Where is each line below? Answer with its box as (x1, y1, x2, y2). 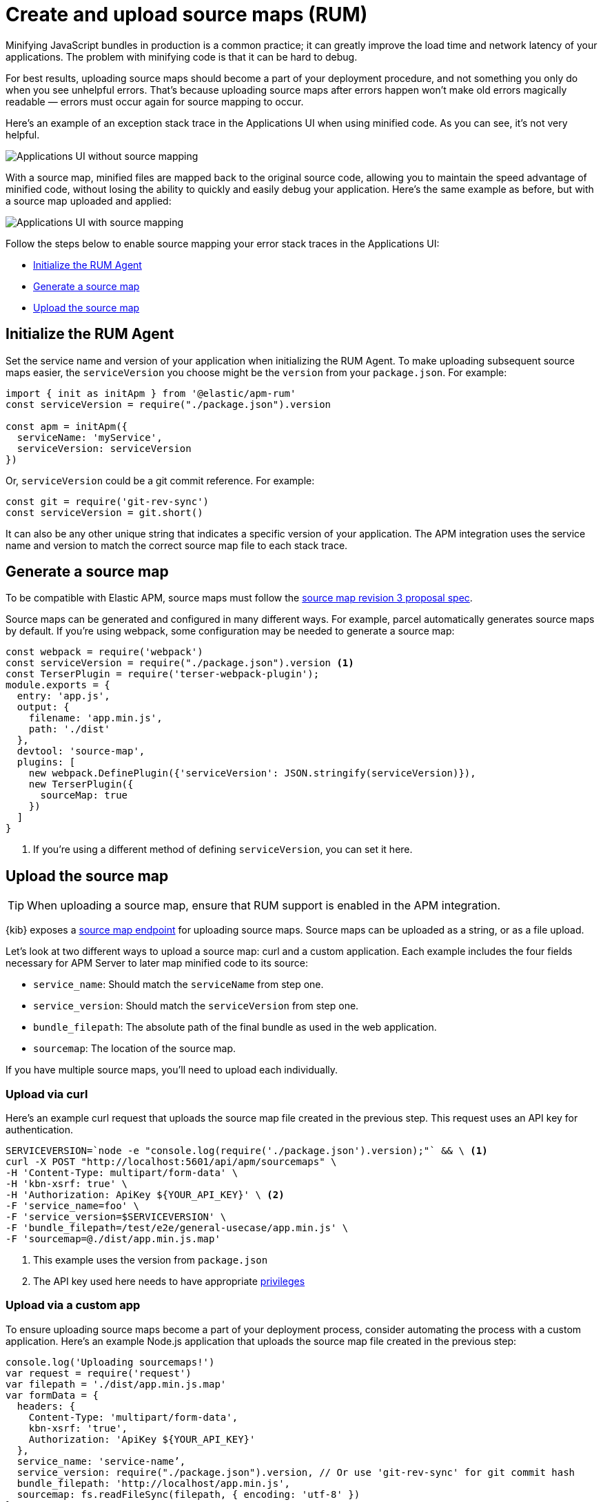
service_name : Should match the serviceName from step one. (33, 978, 324, 991)
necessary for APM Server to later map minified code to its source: (6, 957, 309, 969)
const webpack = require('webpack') (6, 646, 203, 658)
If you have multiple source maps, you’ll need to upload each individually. (6, 1064, 338, 1076)
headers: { (17, 1400, 76, 1412)
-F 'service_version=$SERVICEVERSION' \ (6, 1211, 227, 1223)
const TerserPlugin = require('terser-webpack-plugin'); (6, 668, 320, 680)
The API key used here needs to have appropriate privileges (33, 1275, 305, 1288)
